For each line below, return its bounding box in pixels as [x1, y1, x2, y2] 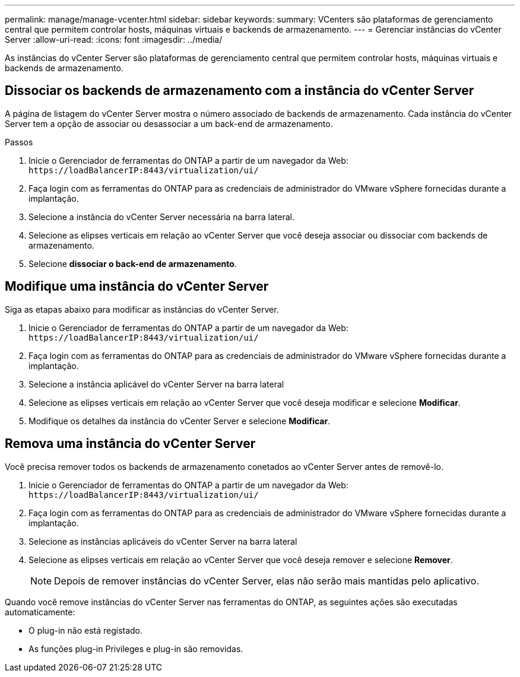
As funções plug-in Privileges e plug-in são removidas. [28, 643, 243, 654]
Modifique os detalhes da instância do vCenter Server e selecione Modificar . [28, 415, 331, 426]
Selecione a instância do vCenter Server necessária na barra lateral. [28, 211, 294, 222]
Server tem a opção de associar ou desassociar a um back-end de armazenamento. [5, 118, 333, 129]
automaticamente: [5, 606, 75, 617]
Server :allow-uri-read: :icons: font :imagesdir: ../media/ [5, 34, 223, 45]
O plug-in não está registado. [28, 625, 143, 635]
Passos [5, 136, 33, 147]
